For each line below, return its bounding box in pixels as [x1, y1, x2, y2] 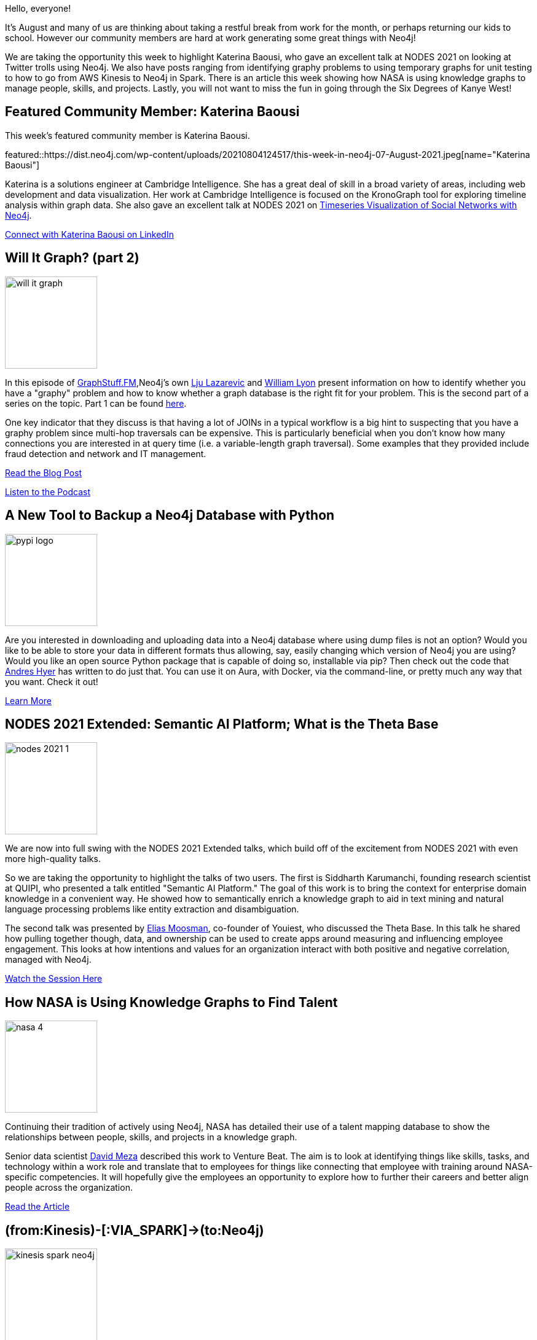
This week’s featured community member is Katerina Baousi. [5, 130, 250, 141]
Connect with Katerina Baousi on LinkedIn [5, 229, 174, 240]
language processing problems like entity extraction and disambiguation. [5, 904, 299, 915]
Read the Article [5, 1201, 70, 1212]
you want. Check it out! [5, 676, 98, 687]
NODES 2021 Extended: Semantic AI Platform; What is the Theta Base [5, 716, 439, 732]
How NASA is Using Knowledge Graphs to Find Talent [5, 994, 338, 1010]
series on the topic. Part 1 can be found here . [5, 398, 187, 409]
